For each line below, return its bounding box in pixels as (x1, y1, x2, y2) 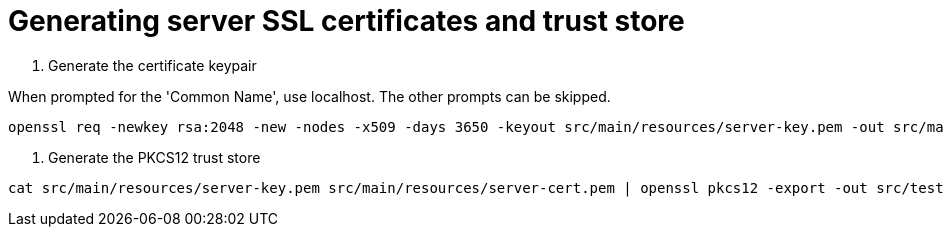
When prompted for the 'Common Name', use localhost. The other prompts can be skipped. (8, 87, 611, 105)
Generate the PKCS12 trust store (48, 148, 261, 166)
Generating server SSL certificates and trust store (8, 4, 685, 38)
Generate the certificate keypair (48, 56, 257, 74)
